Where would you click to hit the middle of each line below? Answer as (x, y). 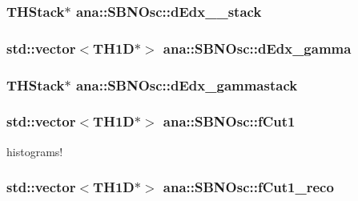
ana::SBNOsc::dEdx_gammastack (187, 84)
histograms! (35, 151)
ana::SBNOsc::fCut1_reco (248, 187)
